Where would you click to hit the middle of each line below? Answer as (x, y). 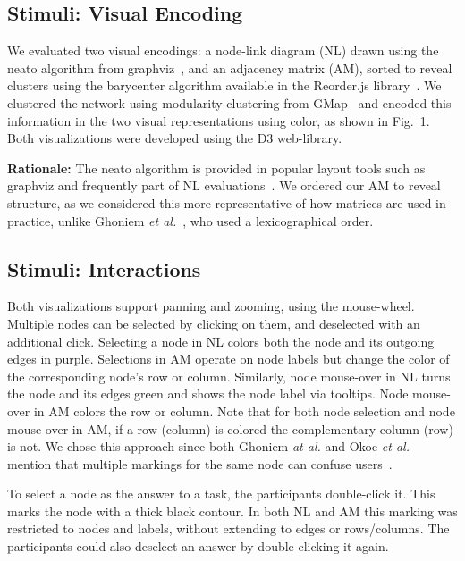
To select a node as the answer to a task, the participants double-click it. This (221, 494)
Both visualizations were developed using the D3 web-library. (175, 138)
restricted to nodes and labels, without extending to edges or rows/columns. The (228, 528)
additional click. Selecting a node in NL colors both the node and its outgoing (221, 341)
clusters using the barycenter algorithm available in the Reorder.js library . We (224, 85)
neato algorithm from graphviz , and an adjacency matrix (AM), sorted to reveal (230, 67)
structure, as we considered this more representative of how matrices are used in (227, 202)
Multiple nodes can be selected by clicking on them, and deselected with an (214, 323)
